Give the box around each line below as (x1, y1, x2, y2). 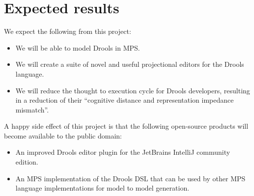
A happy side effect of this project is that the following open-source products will (4, 121, 249, 131)
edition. (15, 157, 38, 167)
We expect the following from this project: (4, 26, 131, 36)
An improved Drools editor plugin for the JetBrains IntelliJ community (15, 147, 230, 157)
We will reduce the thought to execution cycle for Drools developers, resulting (15, 85, 250, 95)
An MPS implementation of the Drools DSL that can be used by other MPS (15, 173, 246, 183)
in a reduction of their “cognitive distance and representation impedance (15, 95, 234, 105)
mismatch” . (15, 104, 49, 114)
